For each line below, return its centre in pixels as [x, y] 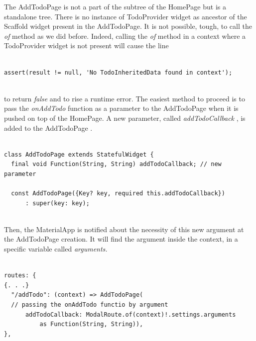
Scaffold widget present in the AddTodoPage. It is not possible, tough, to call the [128, 26]
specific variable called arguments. [56, 249]
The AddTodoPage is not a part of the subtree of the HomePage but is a [115, 6]
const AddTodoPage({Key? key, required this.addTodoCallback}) [118, 194]
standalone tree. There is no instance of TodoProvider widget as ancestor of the [126, 16]
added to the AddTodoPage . [48, 128]
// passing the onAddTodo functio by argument [90, 305]
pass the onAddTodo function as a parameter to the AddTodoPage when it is [121, 108]
